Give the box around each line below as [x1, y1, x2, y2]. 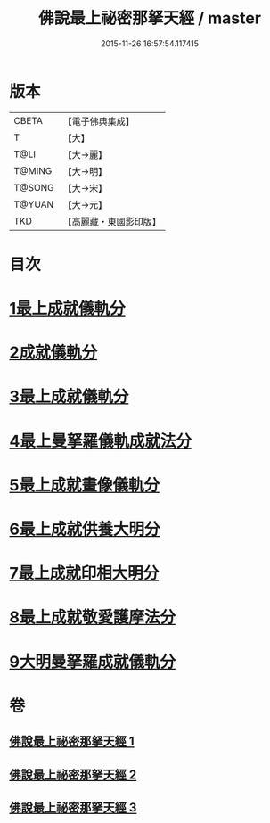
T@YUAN [13, 198, 54, 210]
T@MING [13, 164, 53, 177]
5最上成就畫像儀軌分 [9, 474, 160, 495]
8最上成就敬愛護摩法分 [9, 607, 176, 628]
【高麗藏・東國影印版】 [62, 215, 162, 227]
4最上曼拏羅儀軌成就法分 [9, 431, 192, 451]
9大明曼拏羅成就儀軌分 [9, 652, 176, 671]
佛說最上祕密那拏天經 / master [38, 8, 261, 29]
